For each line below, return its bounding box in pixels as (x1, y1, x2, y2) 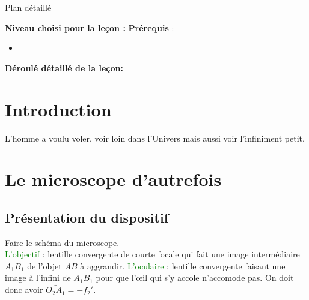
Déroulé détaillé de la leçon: (5, 61, 123, 74)
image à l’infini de (5, 271, 71, 284)
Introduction (5, 97, 112, 121)
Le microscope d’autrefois (5, 167, 222, 191)
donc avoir (5, 283, 43, 296)
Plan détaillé (5, 1, 52, 13)
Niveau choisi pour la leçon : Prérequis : (5, 21, 174, 34)
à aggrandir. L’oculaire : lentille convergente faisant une (80, 259, 286, 272)
